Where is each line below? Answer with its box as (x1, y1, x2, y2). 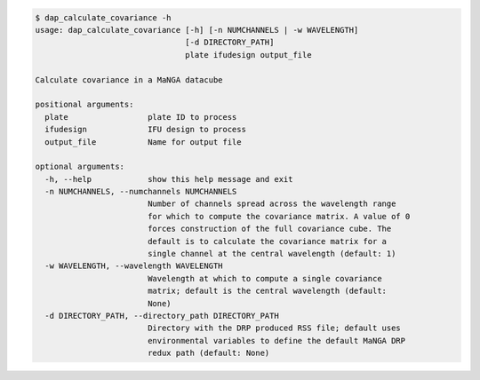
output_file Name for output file (44, 137, 242, 146)
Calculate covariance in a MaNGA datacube (35, 75, 223, 84)
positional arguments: (35, 99, 134, 110)
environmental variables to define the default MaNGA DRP (147, 336, 406, 345)
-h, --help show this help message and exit (44, 174, 293, 184)
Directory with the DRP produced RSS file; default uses (147, 323, 402, 333)
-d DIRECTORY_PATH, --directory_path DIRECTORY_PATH (44, 311, 279, 321)
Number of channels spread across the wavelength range (147, 199, 396, 209)
